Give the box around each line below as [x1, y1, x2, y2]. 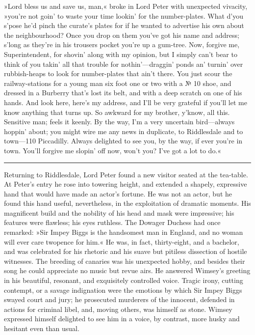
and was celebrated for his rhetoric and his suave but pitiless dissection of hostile [4, 246, 247, 256]
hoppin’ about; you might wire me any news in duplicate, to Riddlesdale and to [4, 126, 243, 136]
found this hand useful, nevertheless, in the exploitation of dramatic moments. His [4, 198, 251, 208]
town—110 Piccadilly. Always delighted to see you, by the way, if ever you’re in [4, 136, 243, 146]
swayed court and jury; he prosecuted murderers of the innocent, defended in [4, 294, 235, 305]
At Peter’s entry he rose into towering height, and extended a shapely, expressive [4, 179, 247, 189]
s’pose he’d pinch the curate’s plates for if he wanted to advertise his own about [4, 20, 244, 30]
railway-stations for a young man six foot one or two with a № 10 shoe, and [4, 78, 231, 88]
